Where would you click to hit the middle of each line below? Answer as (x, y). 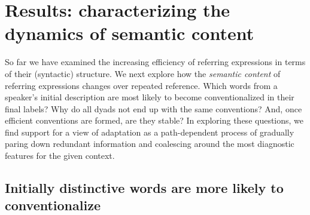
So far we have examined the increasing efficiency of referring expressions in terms (155, 62)
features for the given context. (60, 156)
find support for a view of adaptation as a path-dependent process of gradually (150, 132)
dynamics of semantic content (130, 33)
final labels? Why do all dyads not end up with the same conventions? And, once (154, 108)
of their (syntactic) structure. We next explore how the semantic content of (143, 73)
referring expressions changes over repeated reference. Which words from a (141, 85)
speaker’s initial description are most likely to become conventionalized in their (150, 97)
